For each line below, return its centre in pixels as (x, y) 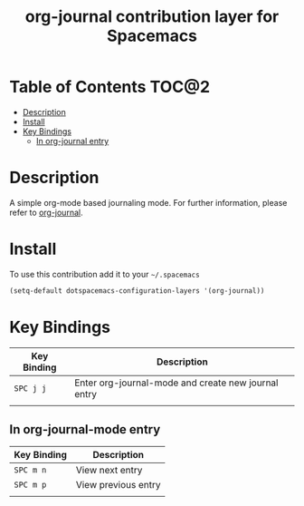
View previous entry (118, 485)
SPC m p (30, 485)
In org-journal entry (72, 141)
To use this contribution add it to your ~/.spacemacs (105, 274)
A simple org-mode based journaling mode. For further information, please (148, 202)
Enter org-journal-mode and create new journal (176, 383)
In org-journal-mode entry (85, 429)
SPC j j (30, 388)
